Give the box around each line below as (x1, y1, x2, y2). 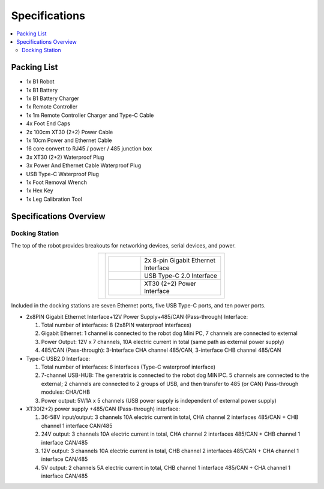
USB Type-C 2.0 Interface (144, 271, 217, 280)
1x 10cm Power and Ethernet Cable (26, 137, 112, 144)
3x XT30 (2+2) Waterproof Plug (26, 153, 104, 161)
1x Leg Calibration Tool (26, 195, 83, 203)
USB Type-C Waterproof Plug (26, 170, 99, 177)
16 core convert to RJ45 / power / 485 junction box (26, 145, 152, 152)
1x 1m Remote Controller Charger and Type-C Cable (26, 111, 154, 119)
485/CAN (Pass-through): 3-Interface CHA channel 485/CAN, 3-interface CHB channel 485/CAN (41, 346, 281, 354)
